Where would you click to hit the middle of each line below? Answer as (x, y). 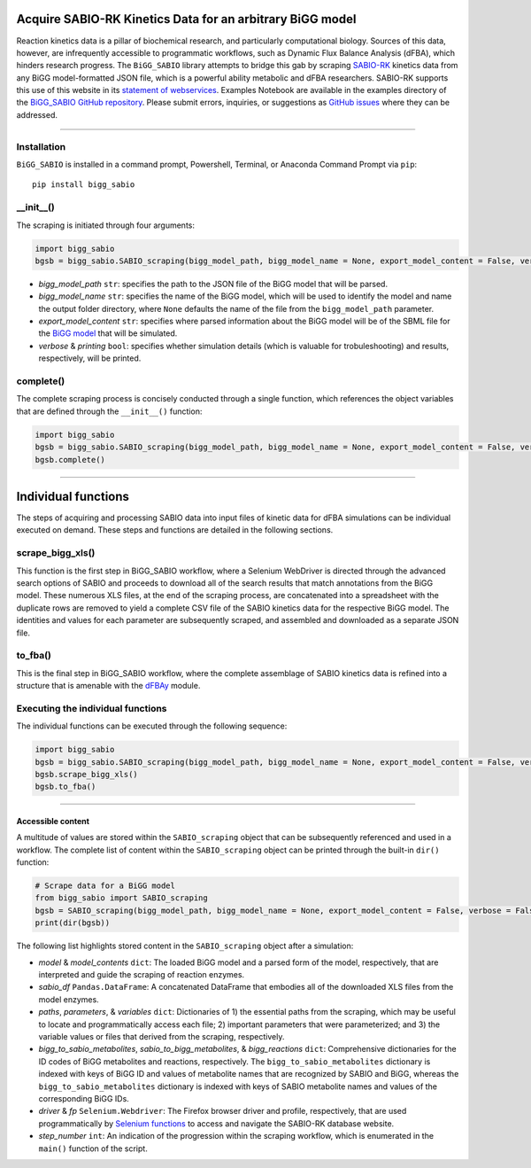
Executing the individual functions (92, 708)
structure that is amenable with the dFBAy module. (108, 686)
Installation (41, 146)
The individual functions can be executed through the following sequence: (152, 726)
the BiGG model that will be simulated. (108, 333)
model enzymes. (69, 999)
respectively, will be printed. (90, 358)
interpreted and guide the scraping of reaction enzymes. (142, 975)
